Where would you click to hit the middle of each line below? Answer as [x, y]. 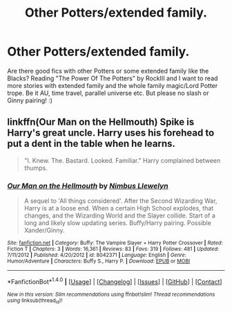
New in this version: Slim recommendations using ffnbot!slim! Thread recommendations [111, 294]
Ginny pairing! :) [30, 100]
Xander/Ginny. [44, 231]
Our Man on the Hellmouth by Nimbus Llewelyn [88, 186]
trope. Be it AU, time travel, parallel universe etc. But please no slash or [108, 93]
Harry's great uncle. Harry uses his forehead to [111, 133]
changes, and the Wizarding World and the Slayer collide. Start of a [120, 215]
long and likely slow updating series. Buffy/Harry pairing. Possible [118, 223]
